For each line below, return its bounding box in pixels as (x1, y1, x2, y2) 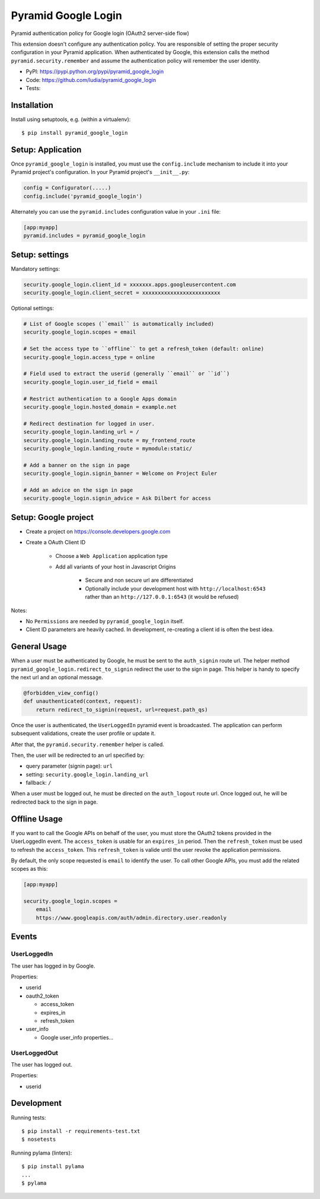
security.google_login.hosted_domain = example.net (23, 404, 177, 410)
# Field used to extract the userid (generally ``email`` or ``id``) (23, 370, 230, 377)
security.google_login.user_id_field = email (23, 379, 158, 385)
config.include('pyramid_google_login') (23, 193, 142, 199)
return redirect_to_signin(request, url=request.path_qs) (36, 706, 208, 713)
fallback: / (25, 779, 52, 786)
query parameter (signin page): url (25, 763, 113, 770)
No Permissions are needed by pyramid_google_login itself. (25, 617, 184, 624)
